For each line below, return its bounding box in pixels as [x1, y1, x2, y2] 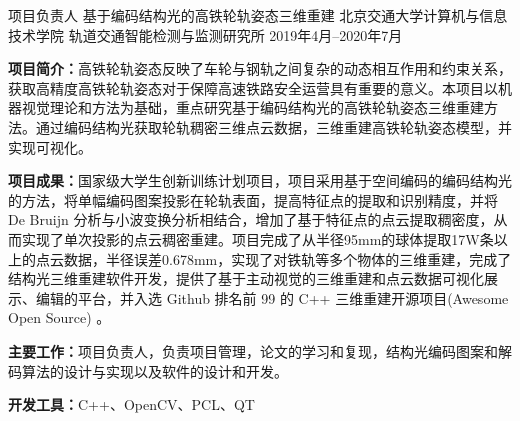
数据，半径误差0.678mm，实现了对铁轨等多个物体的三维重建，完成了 [63, 248, 512, 269]
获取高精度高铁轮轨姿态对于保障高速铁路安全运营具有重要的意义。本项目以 [8, 77, 498, 98]
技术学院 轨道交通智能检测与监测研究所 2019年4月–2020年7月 [8, 24, 403, 45]
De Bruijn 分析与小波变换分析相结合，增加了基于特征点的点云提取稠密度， [8, 209, 494, 230]
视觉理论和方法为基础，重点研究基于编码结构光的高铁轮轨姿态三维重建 [21, 97, 484, 118]
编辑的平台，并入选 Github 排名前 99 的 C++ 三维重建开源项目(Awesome [35, 287, 509, 308]
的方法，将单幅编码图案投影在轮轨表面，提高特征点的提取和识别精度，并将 [8, 189, 498, 210]
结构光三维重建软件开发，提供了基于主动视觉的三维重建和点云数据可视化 [8, 268, 484, 289]
